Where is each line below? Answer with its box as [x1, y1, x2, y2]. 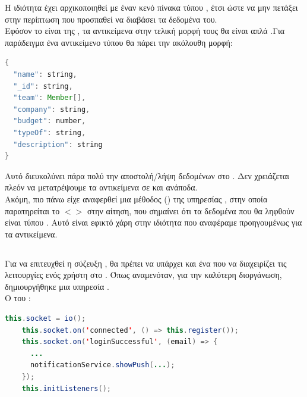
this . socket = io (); [5, 314, 86, 323]
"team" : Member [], [13, 93, 86, 102]
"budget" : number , [13, 117, 86, 126]
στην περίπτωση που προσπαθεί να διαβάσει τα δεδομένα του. [5, 12, 217, 25]
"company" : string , [13, 105, 90, 114]
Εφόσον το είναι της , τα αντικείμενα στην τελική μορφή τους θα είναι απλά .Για [5, 24, 285, 37]
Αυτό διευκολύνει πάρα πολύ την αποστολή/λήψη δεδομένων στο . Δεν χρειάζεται [5, 169, 290, 182]
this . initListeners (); [21, 384, 112, 393]
